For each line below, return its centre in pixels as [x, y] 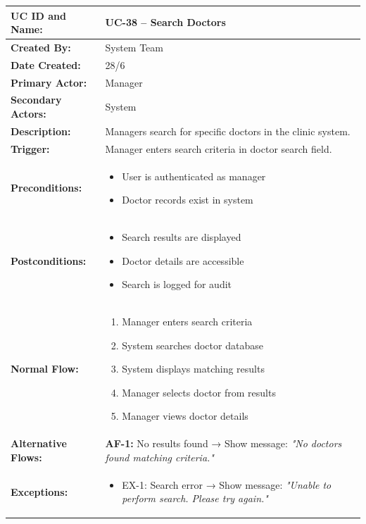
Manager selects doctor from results [199, 392]
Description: [41, 131]
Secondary [36, 100]
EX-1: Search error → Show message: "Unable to [227, 484]
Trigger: [30, 148]
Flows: [26, 457]
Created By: [41, 47]
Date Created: [46, 64]
